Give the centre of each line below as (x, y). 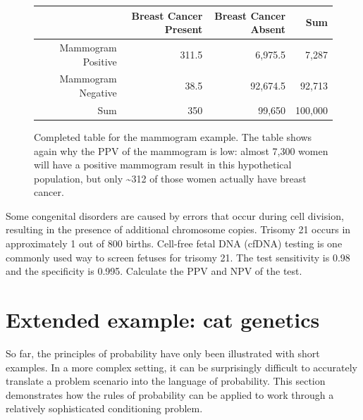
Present (184, 29)
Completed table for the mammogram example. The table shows (173, 136)
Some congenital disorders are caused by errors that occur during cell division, (175, 215)
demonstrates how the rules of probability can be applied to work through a (170, 394)
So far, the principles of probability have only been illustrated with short (163, 353)
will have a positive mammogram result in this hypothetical (163, 165)
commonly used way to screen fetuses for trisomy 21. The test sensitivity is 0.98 (178, 257)
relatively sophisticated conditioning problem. (104, 408)
